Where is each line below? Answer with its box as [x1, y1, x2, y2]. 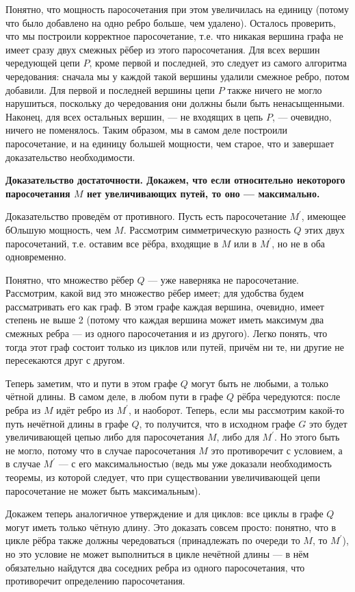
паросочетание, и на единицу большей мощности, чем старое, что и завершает [5, 136, 334, 150]
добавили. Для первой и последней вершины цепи [5, 82, 215, 97]
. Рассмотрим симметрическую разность [123, 222, 291, 236]
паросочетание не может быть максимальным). [5, 483, 201, 497]
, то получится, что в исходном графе [139, 416, 295, 430]
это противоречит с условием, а [211, 443, 343, 457]
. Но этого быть [274, 430, 340, 444]
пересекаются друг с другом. [5, 353, 125, 367]
